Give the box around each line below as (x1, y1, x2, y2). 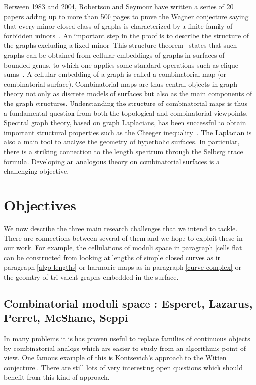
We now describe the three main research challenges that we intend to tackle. (4, 223, 238, 233)
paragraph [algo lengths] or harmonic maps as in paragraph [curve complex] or (4, 262, 241, 272)
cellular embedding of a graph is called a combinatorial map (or (34, 69, 227, 79)
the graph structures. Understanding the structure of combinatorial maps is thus (4, 98, 248, 108)
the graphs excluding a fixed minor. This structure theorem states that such (4, 40, 237, 50)
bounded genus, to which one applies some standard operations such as (4, 59, 219, 70)
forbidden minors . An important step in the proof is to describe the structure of (4, 30, 249, 40)
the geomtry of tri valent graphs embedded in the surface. (4, 271, 179, 281)
